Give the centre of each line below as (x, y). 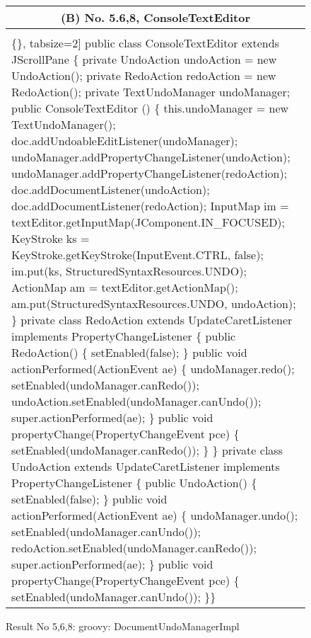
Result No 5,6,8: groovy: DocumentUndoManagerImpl (123, 626)
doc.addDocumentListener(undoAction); (111, 189)
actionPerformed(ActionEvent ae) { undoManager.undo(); (155, 515)
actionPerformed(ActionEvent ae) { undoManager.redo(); (153, 369)
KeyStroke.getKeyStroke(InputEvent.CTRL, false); (137, 255)
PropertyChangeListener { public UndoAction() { (134, 483)
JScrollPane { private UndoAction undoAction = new (144, 59)
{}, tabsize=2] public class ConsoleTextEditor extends (145, 43)
